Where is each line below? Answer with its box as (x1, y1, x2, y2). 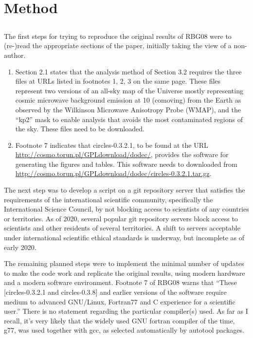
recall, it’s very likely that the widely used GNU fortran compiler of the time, (4, 315, 235, 325)
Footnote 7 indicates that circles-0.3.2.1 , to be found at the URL (15, 140, 208, 150)
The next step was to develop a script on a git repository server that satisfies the (4, 185, 245, 195)
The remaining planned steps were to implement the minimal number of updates (4, 258, 244, 268)
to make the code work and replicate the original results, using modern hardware (4, 267, 245, 278)
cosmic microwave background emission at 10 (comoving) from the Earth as (15, 95, 241, 105)
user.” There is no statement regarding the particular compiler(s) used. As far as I (4, 306, 248, 316)
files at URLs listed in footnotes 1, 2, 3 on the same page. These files (15, 76, 221, 86)
